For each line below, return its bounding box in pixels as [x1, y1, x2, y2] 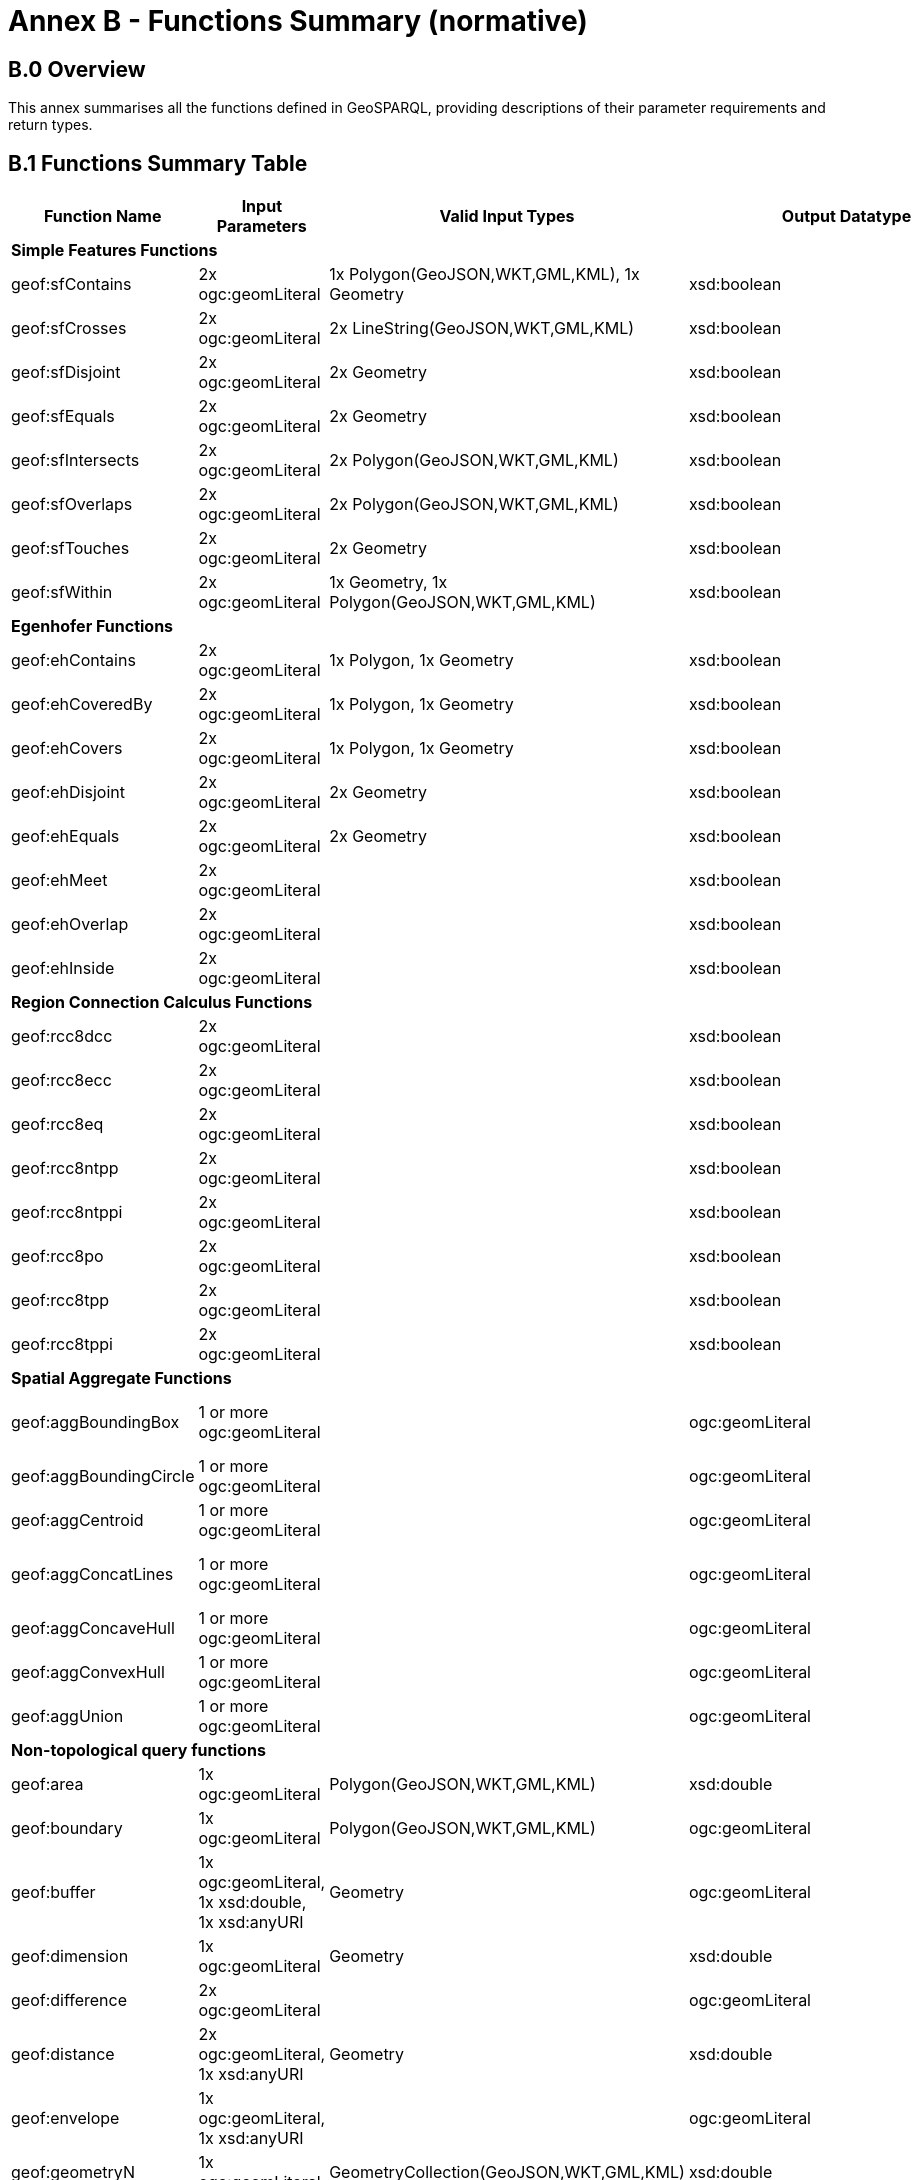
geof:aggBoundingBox [11, 1412, 180, 1433]
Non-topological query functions [11, 1740, 266, 1761]
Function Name [43, 206, 162, 227]
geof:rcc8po [11, 1246, 104, 1267]
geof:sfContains [11, 274, 132, 295]
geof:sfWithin [11, 582, 113, 603]
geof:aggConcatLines [11, 1564, 174, 1585]
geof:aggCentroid [11, 1510, 144, 1531]
